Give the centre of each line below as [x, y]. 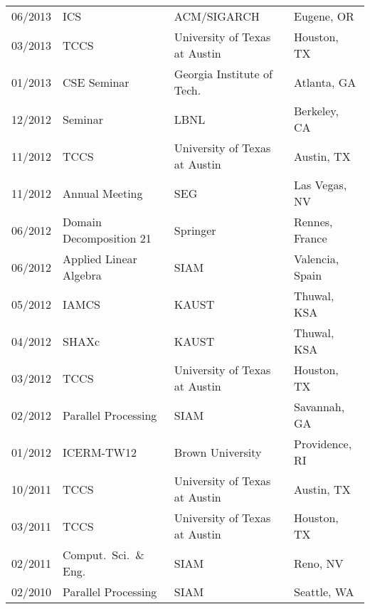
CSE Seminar [96, 82]
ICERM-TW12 [100, 452]
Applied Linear [100, 259]
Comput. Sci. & [104, 555]
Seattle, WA [324, 592]
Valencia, [316, 259]
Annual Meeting [103, 193]
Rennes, [313, 222]
